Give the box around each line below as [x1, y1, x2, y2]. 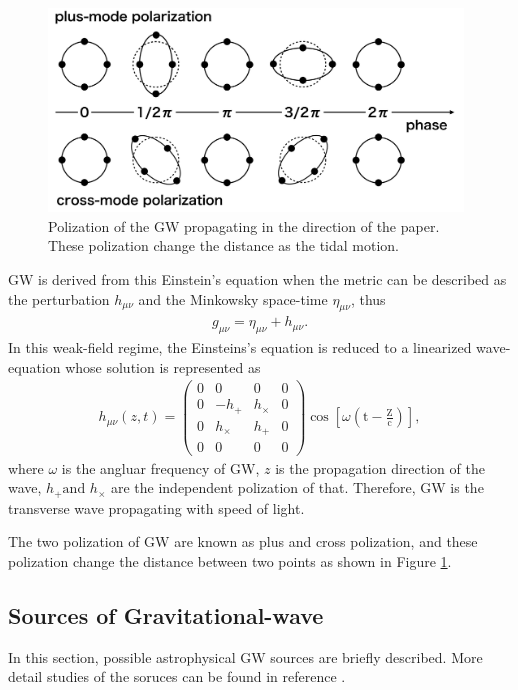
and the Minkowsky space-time [138, 288, 328, 309]
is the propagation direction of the [275, 457, 485, 478]
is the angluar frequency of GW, [61, 457, 260, 478]
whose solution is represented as [65, 356, 261, 377]
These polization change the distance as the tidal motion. [48, 235, 399, 256]
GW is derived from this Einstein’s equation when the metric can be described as [8, 268, 507, 289]
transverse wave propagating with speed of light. [8, 497, 305, 518]
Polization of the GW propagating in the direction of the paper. [48, 215, 440, 236]
